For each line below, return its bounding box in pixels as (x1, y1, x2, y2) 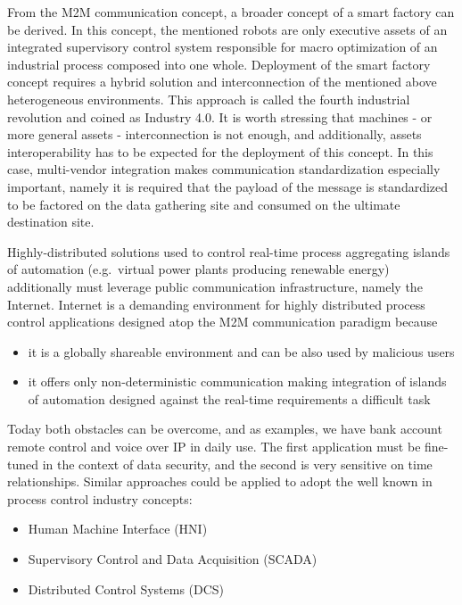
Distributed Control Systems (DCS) (28, 579, 225, 598)
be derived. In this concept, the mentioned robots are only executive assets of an (7, 20, 448, 38)
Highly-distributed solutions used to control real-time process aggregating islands (7, 242, 450, 261)
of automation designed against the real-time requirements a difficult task (28, 389, 431, 408)
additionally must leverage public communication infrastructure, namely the (7, 277, 423, 295)
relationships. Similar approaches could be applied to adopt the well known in (7, 472, 433, 491)
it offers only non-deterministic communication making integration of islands (28, 372, 447, 391)
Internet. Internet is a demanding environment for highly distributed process (7, 294, 425, 313)
